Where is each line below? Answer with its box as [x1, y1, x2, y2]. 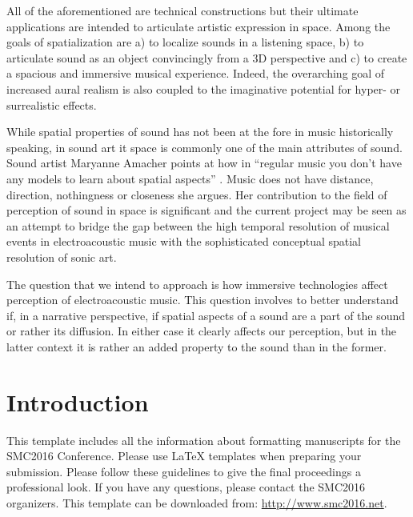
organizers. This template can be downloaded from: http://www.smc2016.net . [6, 494, 387, 511]
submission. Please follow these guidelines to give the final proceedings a [6, 463, 361, 479]
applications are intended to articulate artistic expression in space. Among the [6, 18, 391, 34]
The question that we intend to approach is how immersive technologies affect [6, 275, 388, 292]
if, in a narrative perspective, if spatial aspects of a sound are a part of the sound [6, 307, 406, 323]
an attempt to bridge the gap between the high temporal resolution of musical [6, 217, 390, 234]
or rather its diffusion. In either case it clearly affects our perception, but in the [6, 323, 397, 339]
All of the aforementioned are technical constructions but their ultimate [6, 2, 359, 18]
